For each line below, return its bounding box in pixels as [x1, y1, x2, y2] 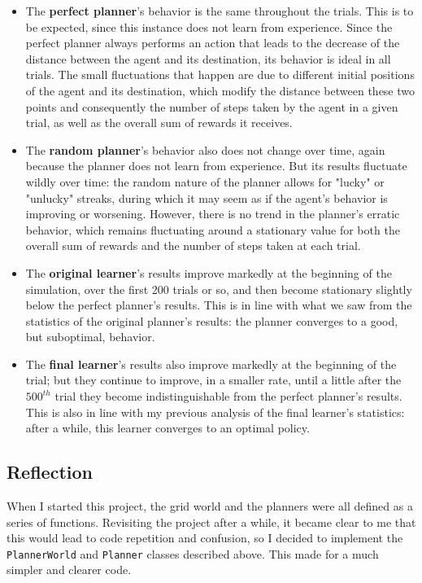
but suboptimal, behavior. [25, 328, 155, 345]
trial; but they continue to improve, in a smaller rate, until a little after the [25, 371, 402, 388]
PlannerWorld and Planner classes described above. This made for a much [7, 545, 379, 562]
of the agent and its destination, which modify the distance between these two [25, 81, 415, 99]
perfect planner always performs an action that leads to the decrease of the [25, 34, 400, 51]
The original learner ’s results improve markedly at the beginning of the [25, 264, 392, 281]
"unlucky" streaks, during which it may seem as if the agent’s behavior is [25, 189, 388, 206]
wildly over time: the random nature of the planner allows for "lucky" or [25, 173, 385, 190]
